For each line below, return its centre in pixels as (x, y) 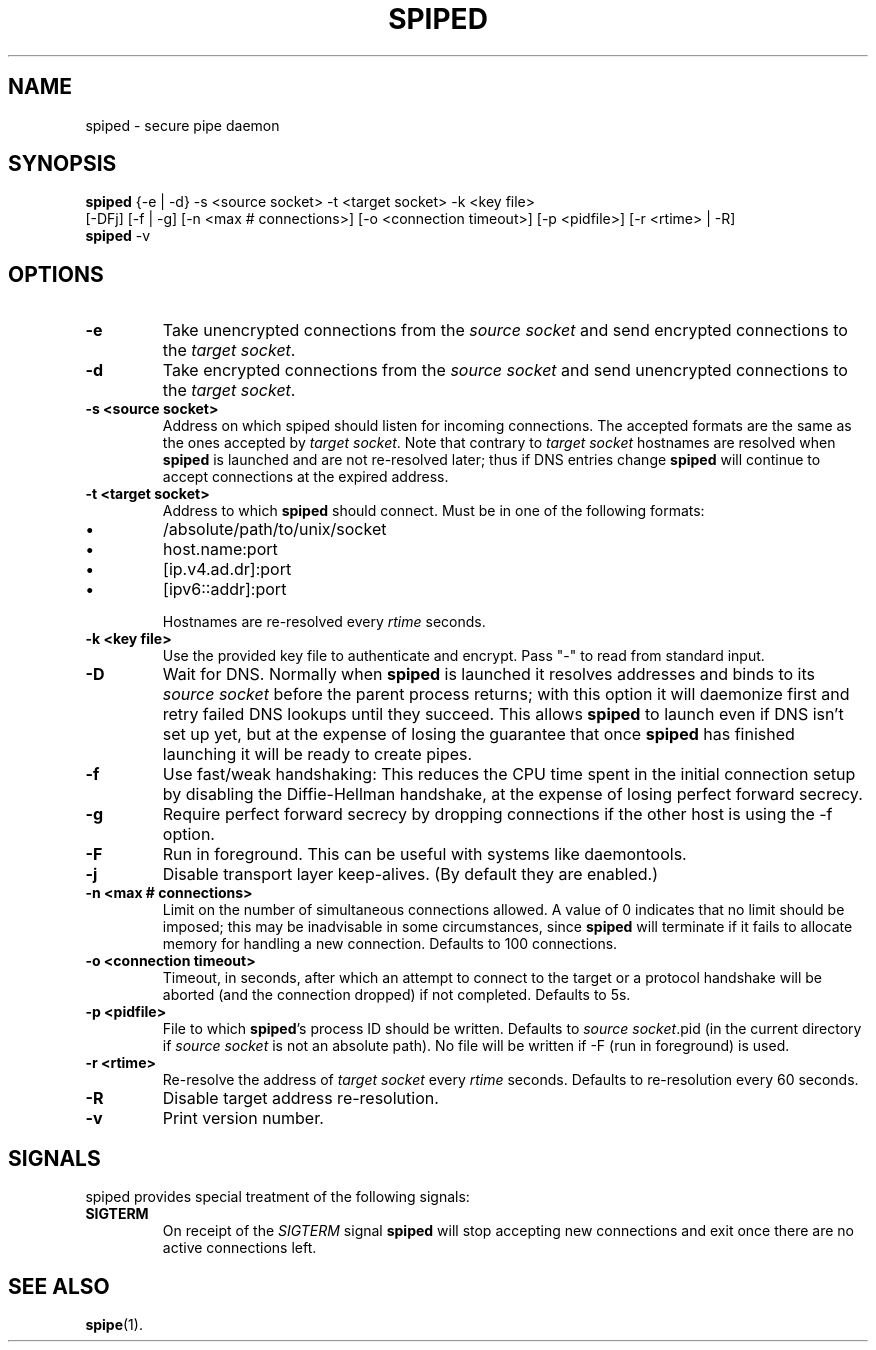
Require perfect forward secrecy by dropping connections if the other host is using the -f (497, 814)
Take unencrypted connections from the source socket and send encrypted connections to (505, 330)
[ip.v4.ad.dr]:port (227, 569)
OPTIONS (56, 274)
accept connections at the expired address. (305, 477)
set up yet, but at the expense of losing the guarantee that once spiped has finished (478, 734)
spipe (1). (114, 1324)
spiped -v (118, 236)
